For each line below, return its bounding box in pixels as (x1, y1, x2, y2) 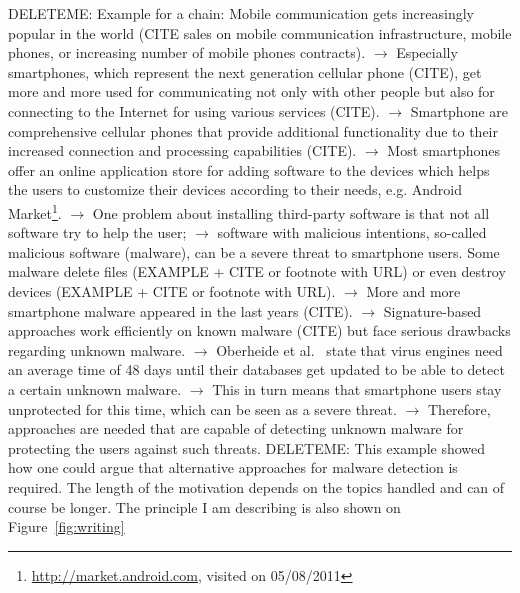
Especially (396, 42, 458, 63)
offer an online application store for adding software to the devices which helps (8, 159, 490, 180)
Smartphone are (410, 100, 509, 121)
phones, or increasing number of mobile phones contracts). (8, 42, 366, 63)
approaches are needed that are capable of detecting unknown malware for (8, 418, 464, 439)
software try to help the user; (8, 222, 187, 243)
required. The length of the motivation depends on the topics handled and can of (8, 476, 505, 497)
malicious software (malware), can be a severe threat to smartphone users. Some (8, 241, 500, 262)
